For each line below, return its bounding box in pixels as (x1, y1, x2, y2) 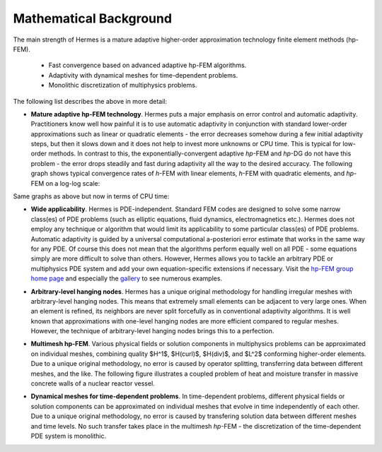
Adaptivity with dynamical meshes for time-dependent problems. (48, 71, 238, 79)
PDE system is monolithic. (30, 432, 106, 440)
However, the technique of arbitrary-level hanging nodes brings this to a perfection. (30, 327, 274, 335)
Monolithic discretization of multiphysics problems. (48, 81, 197, 90)
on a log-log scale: (45, 179, 100, 187)
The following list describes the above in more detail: (13, 97, 168, 105)
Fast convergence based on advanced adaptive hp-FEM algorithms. (48, 61, 247, 70)
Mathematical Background (13, 11, 173, 26)
